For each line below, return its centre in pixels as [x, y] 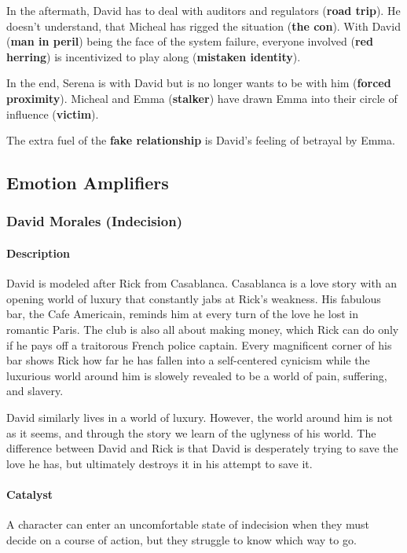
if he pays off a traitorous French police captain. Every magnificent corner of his [199, 344]
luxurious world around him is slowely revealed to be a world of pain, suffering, [197, 375]
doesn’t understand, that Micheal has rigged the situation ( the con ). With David [203, 26]
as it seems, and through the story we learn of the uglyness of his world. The [191, 432]
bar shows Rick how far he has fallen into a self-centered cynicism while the [188, 360]
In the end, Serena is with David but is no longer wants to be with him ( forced [199, 83]
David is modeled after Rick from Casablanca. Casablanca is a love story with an [202, 283]
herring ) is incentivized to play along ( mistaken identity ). [154, 56]
